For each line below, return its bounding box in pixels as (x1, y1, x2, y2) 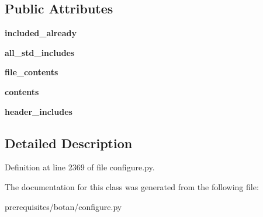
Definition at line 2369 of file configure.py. (5, 161, 155, 173)
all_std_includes (5, 46, 75, 58)
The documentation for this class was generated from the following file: (5, 180, 259, 192)
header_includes (5, 105, 72, 117)
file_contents (5, 66, 58, 78)
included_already (5, 27, 77, 39)
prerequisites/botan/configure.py (5, 200, 122, 212)
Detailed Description (5, 134, 133, 152)
